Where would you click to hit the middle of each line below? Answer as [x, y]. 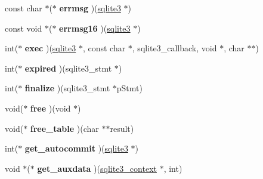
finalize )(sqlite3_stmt [67, 88]
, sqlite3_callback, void [174, 48]
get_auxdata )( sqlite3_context [97, 168]
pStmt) [129, 88]
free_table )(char [64, 128]
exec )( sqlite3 [50, 48]
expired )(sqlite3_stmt [68, 68]
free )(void [50, 108]
